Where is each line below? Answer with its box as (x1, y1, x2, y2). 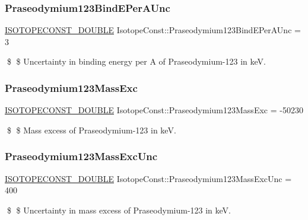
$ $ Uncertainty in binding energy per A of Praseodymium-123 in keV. (7, 55, 266, 68)
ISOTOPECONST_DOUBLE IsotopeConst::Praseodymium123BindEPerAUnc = (5, 24, 301, 36)
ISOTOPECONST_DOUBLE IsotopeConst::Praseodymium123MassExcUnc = (5, 172, 292, 184)
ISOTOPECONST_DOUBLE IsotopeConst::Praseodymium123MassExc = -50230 (5, 104, 303, 116)
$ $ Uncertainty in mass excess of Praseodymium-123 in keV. (7, 203, 231, 216)
